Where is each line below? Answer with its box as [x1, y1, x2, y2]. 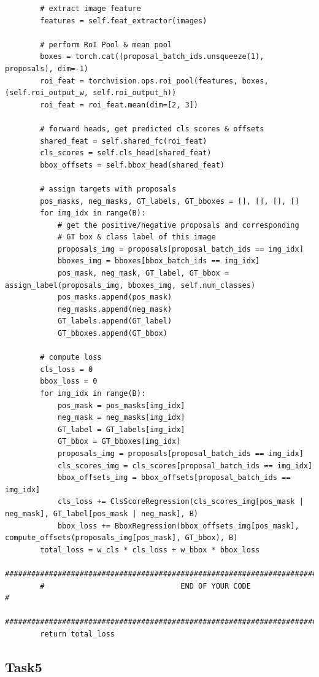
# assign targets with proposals [40, 184, 177, 193]
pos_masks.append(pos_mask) [57, 293, 172, 302]
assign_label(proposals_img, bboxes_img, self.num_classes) [5, 280, 256, 290]
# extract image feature [40, 4, 141, 13]
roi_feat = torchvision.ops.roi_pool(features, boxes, [40, 76, 269, 85]
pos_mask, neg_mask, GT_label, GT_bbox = [57, 269, 229, 278]
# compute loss [40, 353, 102, 362]
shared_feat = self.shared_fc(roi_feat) [40, 136, 207, 145]
